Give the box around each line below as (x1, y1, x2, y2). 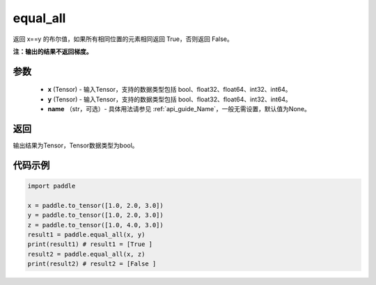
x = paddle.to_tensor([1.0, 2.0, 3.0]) (27, 202, 164, 209)
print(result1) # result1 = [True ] (27, 241, 153, 248)
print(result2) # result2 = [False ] (27, 260, 157, 268)
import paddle (27, 182, 76, 190)
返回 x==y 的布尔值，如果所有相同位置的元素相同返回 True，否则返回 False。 (13, 35, 233, 43)
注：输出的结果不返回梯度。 (13, 47, 93, 56)
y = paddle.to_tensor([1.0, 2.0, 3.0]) (27, 211, 164, 219)
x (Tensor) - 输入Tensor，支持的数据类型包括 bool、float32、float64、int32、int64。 (47, 85, 292, 94)
